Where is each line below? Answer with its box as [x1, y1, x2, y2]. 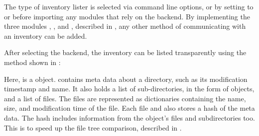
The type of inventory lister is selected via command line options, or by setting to [4, 1, 254, 11]
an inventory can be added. [4, 30, 87, 41]
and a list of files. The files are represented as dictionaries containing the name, [4, 93, 246, 103]
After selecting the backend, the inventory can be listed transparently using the [4, 47, 247, 58]
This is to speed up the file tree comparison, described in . [4, 122, 182, 133]
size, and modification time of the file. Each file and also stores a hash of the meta [4, 103, 255, 113]
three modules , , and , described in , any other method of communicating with [4, 21, 246, 31]
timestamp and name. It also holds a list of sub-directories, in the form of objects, [4, 83, 255, 94]
